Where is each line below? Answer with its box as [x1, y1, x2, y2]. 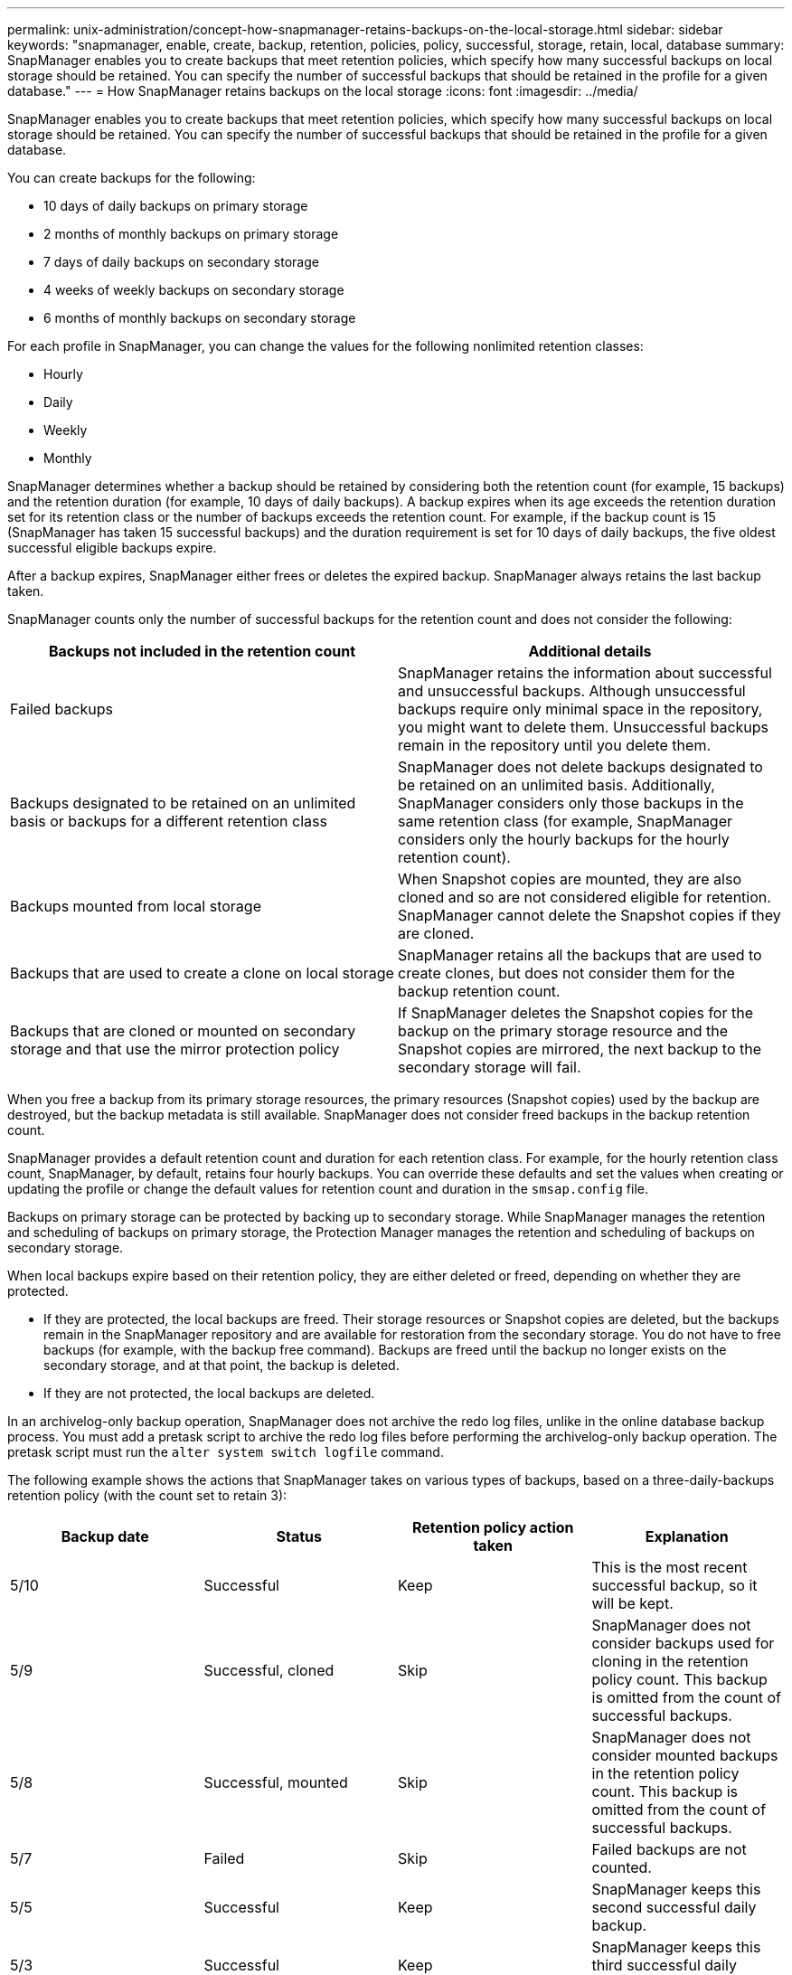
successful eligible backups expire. [7, 540, 217, 555]
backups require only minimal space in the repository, [398, 700, 763, 718]
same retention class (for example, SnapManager [398, 812, 733, 830]
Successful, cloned [203, 1661, 335, 1679]
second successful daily [591, 1898, 757, 1916]
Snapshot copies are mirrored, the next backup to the [398, 1040, 762, 1058]
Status [276, 1527, 322, 1545]
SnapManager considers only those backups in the [398, 794, 744, 812]
